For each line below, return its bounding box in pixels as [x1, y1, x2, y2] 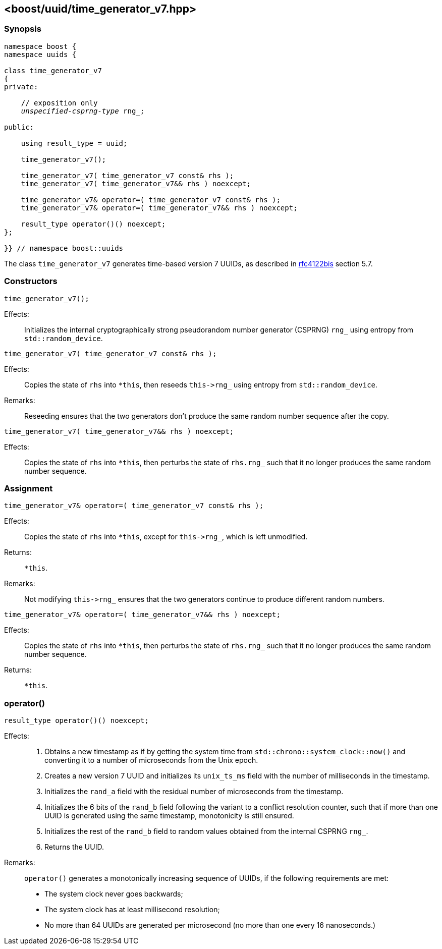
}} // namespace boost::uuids [4, 244, 124, 252]
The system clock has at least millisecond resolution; [44, 905, 220, 914]
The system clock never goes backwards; [44, 889, 183, 899]
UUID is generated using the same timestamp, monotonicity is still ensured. [44, 811, 294, 820]
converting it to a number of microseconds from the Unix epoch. [44, 756, 258, 765]
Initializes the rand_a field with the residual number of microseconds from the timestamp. [44, 787, 344, 796]
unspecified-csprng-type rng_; [21, 106, 145, 115]
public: [4, 123, 34, 131]
